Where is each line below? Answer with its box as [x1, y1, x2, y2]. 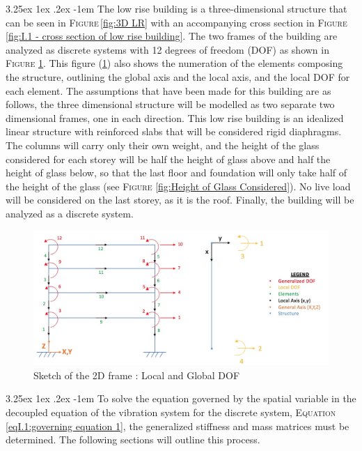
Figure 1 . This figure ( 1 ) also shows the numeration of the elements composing [6, 56, 343, 70]
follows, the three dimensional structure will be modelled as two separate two [6, 97, 335, 112]
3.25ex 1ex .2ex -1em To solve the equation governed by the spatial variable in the [6, 391, 356, 406]
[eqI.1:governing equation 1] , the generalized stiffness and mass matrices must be [6, 418, 349, 433]
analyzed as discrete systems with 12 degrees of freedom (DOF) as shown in [6, 42, 329, 56]
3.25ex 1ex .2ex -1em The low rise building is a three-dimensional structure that [6, 1, 347, 15]
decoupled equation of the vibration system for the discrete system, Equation [6, 405, 336, 420]
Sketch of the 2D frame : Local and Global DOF [33, 367, 240, 382]
